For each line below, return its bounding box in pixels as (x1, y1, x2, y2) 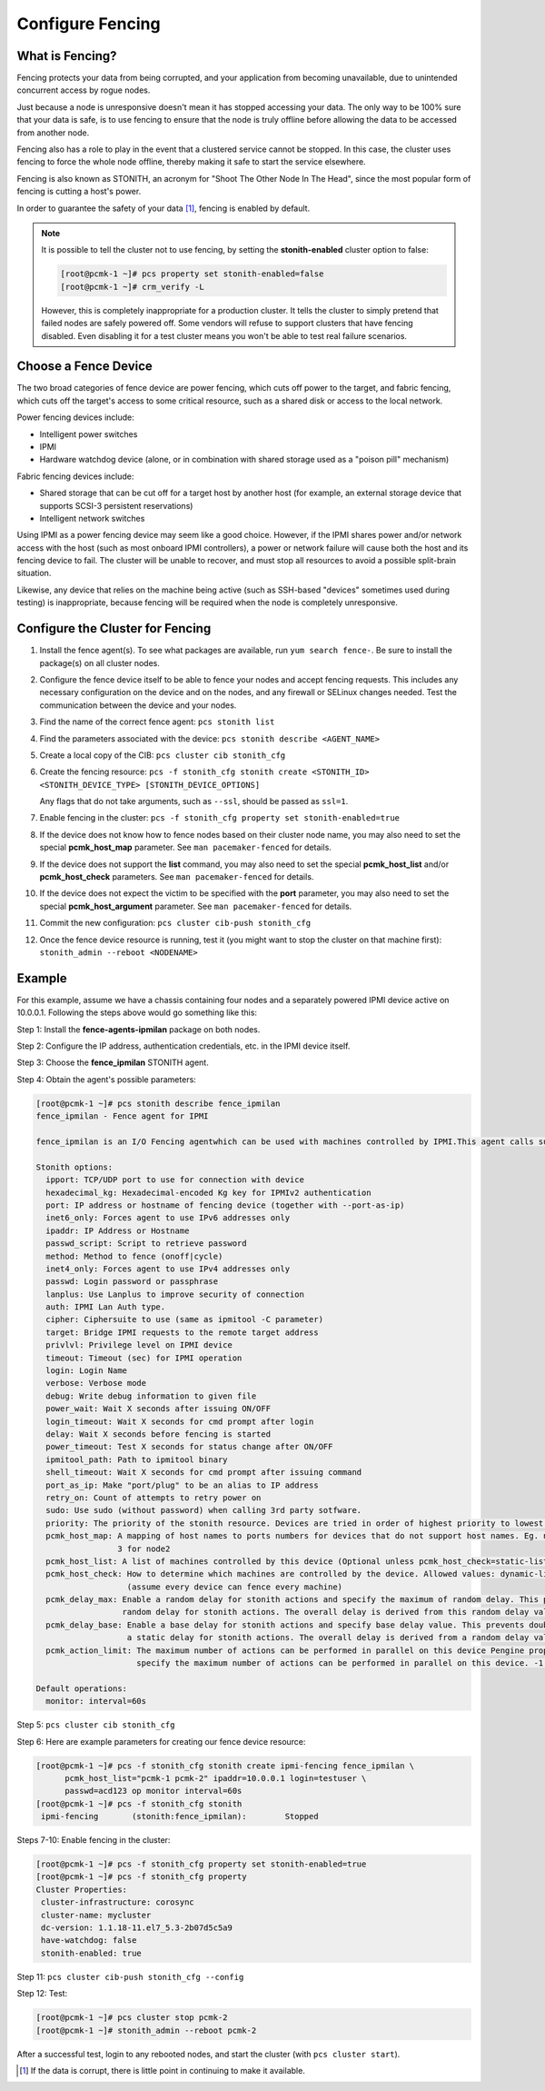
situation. (16, 568, 52, 579)
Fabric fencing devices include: (16, 471, 134, 482)
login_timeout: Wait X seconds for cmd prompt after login (45, 1416, 314, 1427)
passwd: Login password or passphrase (45, 1277, 218, 1287)
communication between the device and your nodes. (39, 700, 237, 711)
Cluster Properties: (35, 1884, 127, 1895)
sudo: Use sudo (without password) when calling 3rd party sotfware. (45, 1505, 362, 1516)
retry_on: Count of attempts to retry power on (45, 1492, 262, 1503)
